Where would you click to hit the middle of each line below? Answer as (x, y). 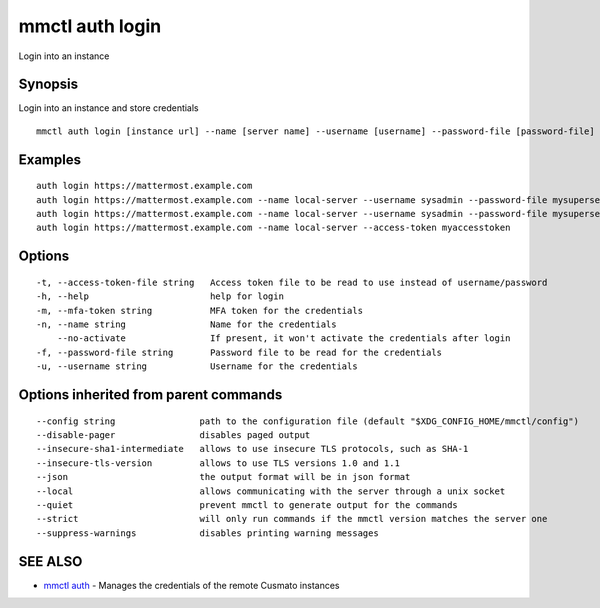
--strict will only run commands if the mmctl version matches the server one (292, 519)
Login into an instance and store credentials (108, 108)
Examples (50, 159)
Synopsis (48, 84)
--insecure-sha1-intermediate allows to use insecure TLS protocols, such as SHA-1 (252, 449)
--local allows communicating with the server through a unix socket (271, 491)
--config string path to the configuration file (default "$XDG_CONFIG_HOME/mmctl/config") (308, 421)
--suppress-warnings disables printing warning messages (207, 533)
